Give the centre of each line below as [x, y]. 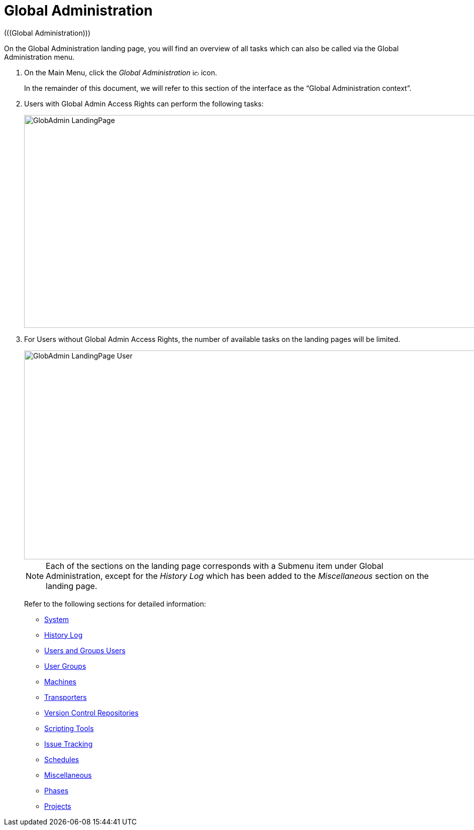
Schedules [62, 759]
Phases [56, 790]
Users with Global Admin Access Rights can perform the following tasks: [144, 103]
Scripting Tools [69, 728]
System [57, 619]
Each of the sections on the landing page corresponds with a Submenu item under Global [215, 566]
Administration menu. [39, 57]
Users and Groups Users [85, 650]
